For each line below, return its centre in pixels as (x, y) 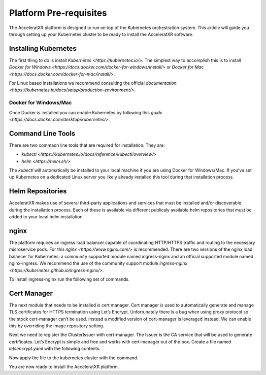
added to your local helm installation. (46, 217)
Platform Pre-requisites (58, 13)
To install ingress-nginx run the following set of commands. (69, 279)
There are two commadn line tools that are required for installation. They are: (87, 145)
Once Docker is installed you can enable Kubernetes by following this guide (86, 112)
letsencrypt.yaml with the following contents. (55, 349)
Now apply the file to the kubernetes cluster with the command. (74, 358)
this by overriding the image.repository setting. (57, 326)
